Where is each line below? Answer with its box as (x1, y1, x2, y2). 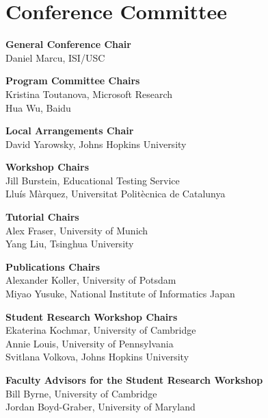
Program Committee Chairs (5, 73, 140, 88)
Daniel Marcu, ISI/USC (5, 50, 105, 64)
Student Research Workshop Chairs (5, 309, 178, 323)
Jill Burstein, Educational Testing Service (5, 173, 180, 187)
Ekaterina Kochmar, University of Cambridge (5, 323, 196, 337)
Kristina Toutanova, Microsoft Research (5, 86, 172, 101)
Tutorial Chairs (5, 210, 79, 224)
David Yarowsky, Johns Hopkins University (5, 136, 187, 151)
